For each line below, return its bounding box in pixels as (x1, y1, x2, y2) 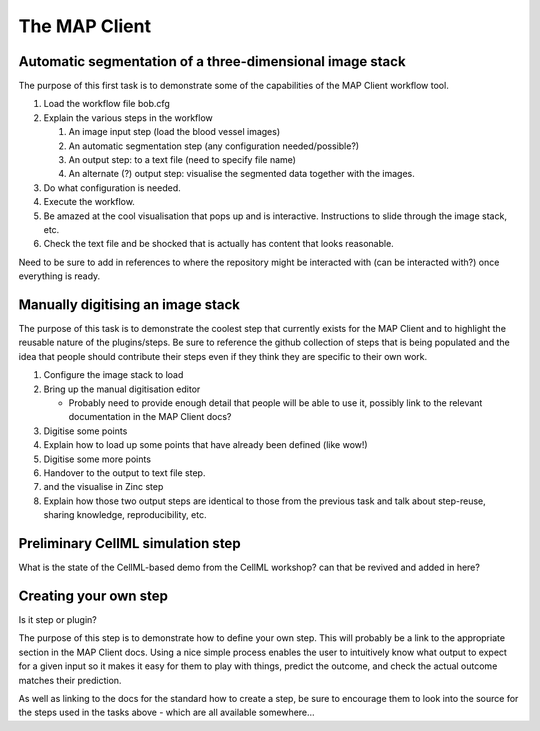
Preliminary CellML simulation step (18, 535, 241, 552)
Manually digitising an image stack (18, 296, 240, 313)
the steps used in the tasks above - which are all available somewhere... (18, 706, 315, 719)
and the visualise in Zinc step (43, 481, 164, 493)
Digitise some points (43, 425, 128, 437)
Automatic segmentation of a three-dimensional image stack (18, 53, 406, 70)
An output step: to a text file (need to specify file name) (68, 154, 297, 166)
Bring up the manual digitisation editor (43, 383, 201, 395)
